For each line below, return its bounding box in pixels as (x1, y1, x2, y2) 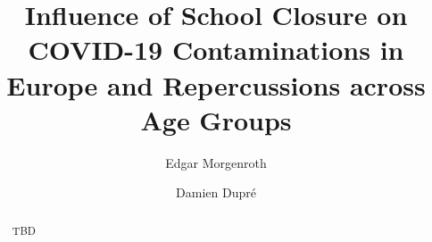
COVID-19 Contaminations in (28, 31, 404, 68)
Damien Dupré (176, 183, 256, 202)
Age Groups (140, 101, 292, 138)
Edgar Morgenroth (165, 153, 267, 171)
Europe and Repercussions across (6, 66, 426, 103)
